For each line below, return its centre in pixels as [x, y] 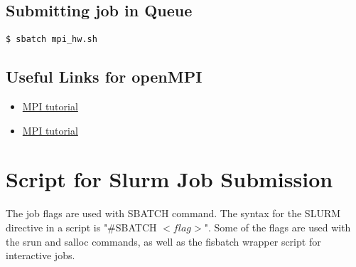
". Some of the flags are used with [277, 227]
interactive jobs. [41, 255]
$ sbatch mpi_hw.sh [52, 40]
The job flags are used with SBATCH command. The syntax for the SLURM [173, 213]
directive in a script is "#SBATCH [81, 227]
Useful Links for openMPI [104, 77]
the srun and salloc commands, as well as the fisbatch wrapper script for [163, 241]
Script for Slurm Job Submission [169, 179]
